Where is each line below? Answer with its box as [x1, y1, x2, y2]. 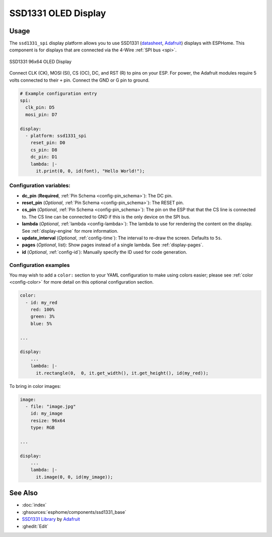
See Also [9, 489, 38, 497]
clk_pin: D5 [25, 105, 55, 110]
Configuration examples [9, 261, 70, 268]
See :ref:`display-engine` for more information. [22, 228, 118, 234]
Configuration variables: [9, 182, 71, 189]
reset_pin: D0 [30, 140, 65, 146]
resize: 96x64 [30, 418, 65, 423]
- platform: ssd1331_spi [25, 132, 87, 139]
